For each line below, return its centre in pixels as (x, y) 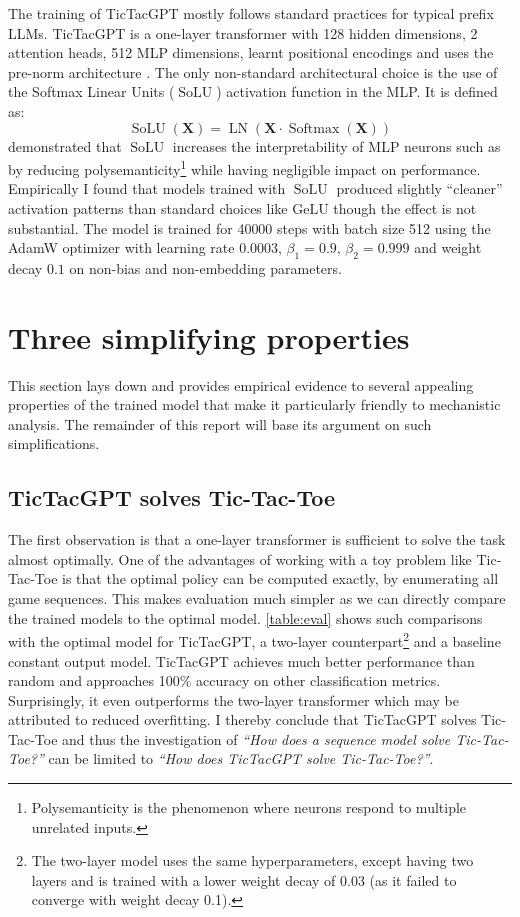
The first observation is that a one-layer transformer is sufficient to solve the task (257, 539)
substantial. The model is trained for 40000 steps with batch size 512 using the (249, 227)
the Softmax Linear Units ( (91, 91)
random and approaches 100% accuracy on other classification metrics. (224, 680)
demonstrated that (65, 145)
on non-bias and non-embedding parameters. (205, 267)
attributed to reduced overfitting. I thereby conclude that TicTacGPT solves (242, 719)
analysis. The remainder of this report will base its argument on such (220, 423)
